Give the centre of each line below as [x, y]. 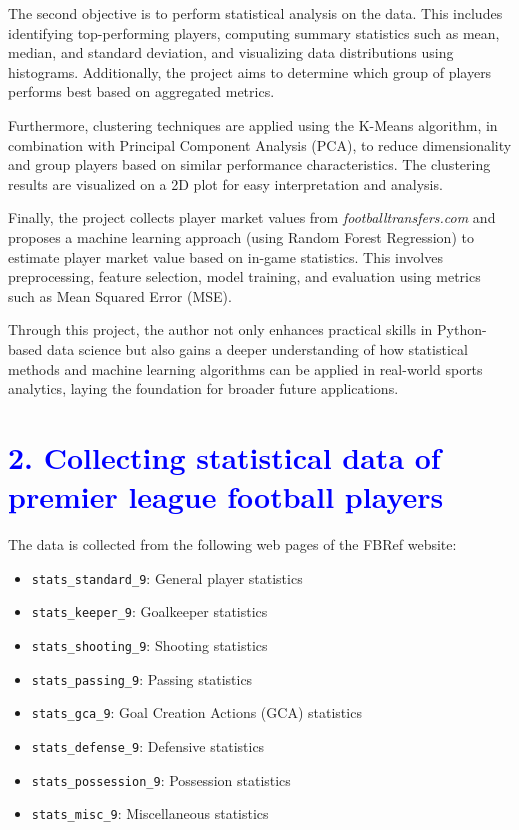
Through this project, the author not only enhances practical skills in [220, 329]
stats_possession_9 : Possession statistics [161, 779]
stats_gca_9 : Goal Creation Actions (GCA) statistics [196, 712]
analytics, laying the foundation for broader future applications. [203, 388]
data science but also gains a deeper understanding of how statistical [257, 348]
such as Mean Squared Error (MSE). [120, 295]
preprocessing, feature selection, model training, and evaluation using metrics [244, 276]
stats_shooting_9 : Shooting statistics [149, 644]
